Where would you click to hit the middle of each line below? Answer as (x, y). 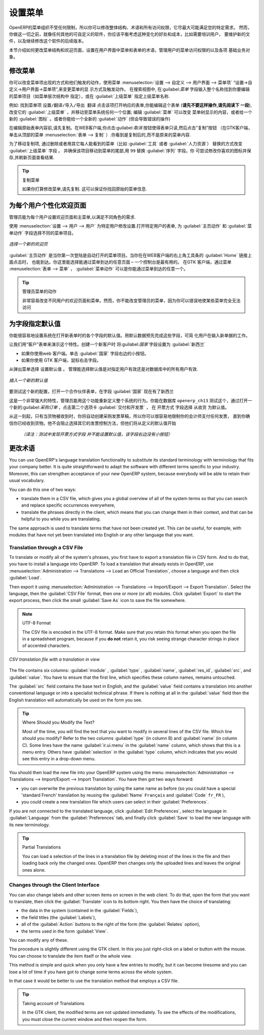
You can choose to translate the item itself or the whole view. (70, 956)
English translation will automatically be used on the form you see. (76, 700)
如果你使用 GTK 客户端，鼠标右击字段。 (61, 360)
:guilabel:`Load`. (25, 578)
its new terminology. (29, 825)
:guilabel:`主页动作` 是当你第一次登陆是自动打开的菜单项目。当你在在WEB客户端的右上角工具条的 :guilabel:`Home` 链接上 (130, 255)
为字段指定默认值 (35, 324)
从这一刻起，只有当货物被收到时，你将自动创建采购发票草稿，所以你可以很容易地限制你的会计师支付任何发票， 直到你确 (130, 416)
